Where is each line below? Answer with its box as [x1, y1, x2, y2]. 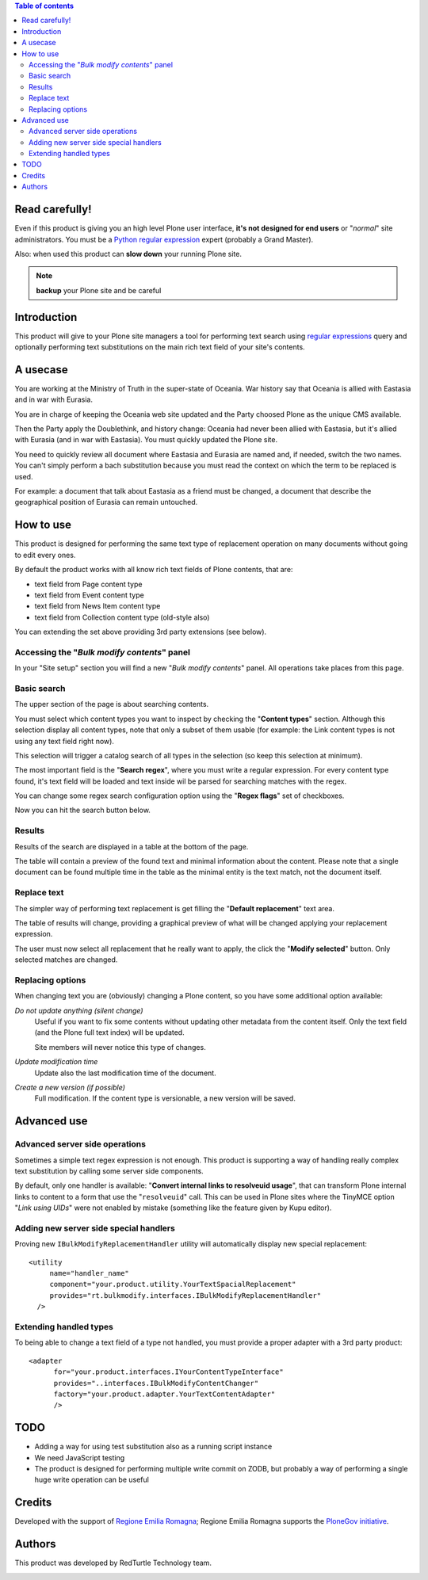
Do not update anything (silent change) [14, 1006, 143, 1015]
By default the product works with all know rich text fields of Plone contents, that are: [14, 565, 293, 574]
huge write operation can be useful [34, 1475, 150, 1485]
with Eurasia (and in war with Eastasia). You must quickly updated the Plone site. [14, 435, 278, 445]
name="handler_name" [49, 1269, 130, 1278]
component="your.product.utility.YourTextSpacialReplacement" [49, 1280, 296, 1289]
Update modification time [14, 1057, 98, 1067]
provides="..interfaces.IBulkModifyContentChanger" [53, 1379, 259, 1387]
